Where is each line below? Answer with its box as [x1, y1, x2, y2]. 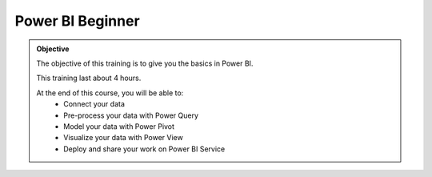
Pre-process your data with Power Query [63, 111, 199, 120]
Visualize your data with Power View [63, 133, 183, 143]
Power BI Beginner [14, 12, 140, 30]
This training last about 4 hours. [36, 73, 142, 83]
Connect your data [63, 99, 126, 109]
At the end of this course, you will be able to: [36, 88, 184, 98]
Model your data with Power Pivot [63, 121, 175, 131]
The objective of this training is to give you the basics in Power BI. [36, 58, 254, 68]
